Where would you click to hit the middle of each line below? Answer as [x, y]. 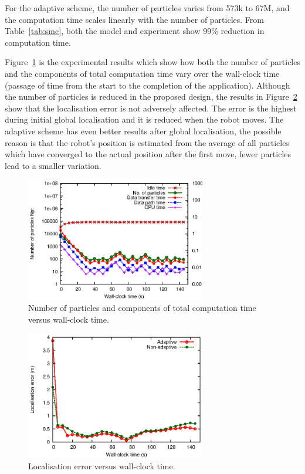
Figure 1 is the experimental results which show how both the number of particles [152, 62]
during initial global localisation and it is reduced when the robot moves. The [144, 119]
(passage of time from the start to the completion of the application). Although [148, 85]
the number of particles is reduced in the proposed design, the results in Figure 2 [151, 97]
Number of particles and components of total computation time [142, 308]
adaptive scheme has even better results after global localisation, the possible [143, 131]
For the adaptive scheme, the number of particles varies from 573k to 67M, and [147, 8]
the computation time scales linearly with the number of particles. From [134, 19]
